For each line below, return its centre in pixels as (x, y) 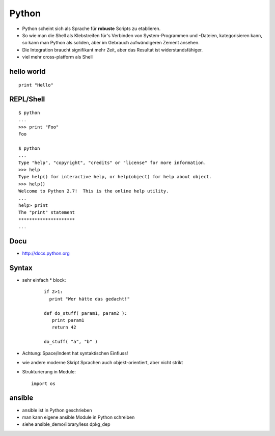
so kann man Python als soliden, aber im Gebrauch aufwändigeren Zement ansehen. (111, 43)
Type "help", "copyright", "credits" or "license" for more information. (113, 162)
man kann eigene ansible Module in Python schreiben (78, 417)
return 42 (64, 328)
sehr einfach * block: (44, 280)
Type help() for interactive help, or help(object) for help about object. (115, 177)
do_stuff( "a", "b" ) (71, 342)
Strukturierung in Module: (49, 372)
